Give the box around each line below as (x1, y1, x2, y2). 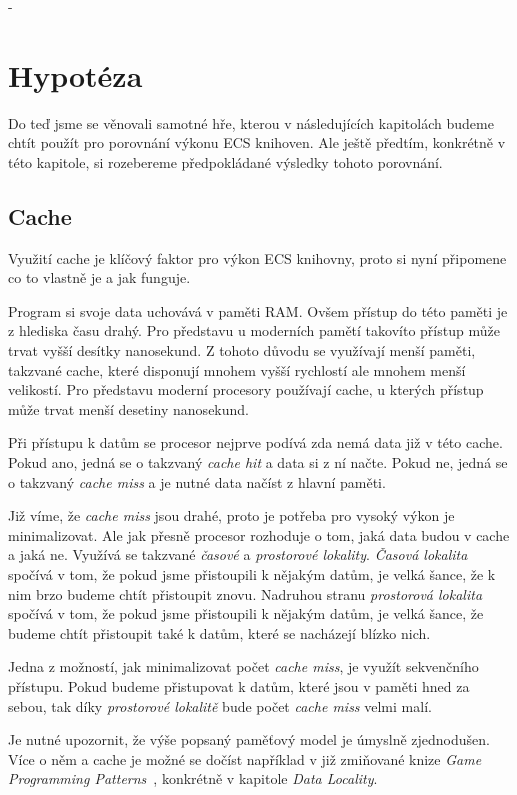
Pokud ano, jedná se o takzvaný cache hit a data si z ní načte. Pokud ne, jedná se (8, 452, 508, 473)
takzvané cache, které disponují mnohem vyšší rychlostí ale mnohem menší (8, 359, 466, 380)
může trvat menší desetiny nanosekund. (8, 398, 249, 419)
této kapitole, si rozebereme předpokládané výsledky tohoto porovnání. (8, 151, 443, 172)
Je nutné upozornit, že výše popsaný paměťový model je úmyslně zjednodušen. (8, 729, 490, 750)
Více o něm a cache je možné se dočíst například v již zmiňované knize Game (8, 748, 482, 769)
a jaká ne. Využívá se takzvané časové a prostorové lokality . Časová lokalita (8, 544, 468, 565)
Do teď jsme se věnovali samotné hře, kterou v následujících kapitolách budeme (8, 112, 494, 133)
